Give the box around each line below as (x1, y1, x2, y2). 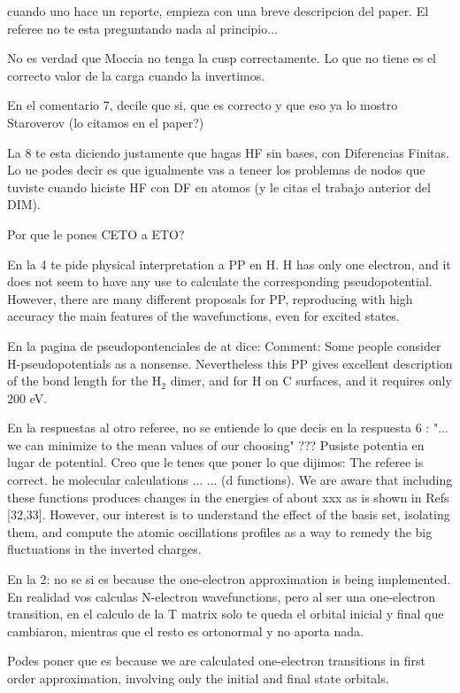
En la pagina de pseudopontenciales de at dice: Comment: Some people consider (7, 336, 441, 354)
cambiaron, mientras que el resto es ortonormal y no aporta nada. (7, 621, 364, 640)
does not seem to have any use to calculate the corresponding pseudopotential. (7, 272, 433, 291)
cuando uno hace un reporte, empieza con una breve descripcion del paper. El (7, 2, 429, 19)
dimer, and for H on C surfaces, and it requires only (170, 371, 452, 390)
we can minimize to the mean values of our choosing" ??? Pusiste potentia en (7, 435, 425, 454)
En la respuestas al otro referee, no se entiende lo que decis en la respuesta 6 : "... (7, 418, 448, 437)
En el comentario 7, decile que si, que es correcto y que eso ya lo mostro (7, 96, 398, 114)
